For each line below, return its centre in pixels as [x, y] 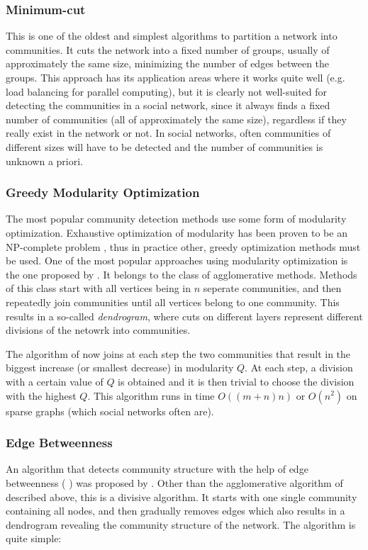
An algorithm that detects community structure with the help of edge [157, 469]
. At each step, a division [299, 367]
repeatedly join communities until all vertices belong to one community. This [173, 302]
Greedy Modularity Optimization [103, 192]
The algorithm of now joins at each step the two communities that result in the [178, 353]
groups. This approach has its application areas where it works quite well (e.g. [175, 77]
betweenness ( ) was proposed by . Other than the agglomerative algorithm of [174, 482]
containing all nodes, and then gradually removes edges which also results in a [175, 511]
